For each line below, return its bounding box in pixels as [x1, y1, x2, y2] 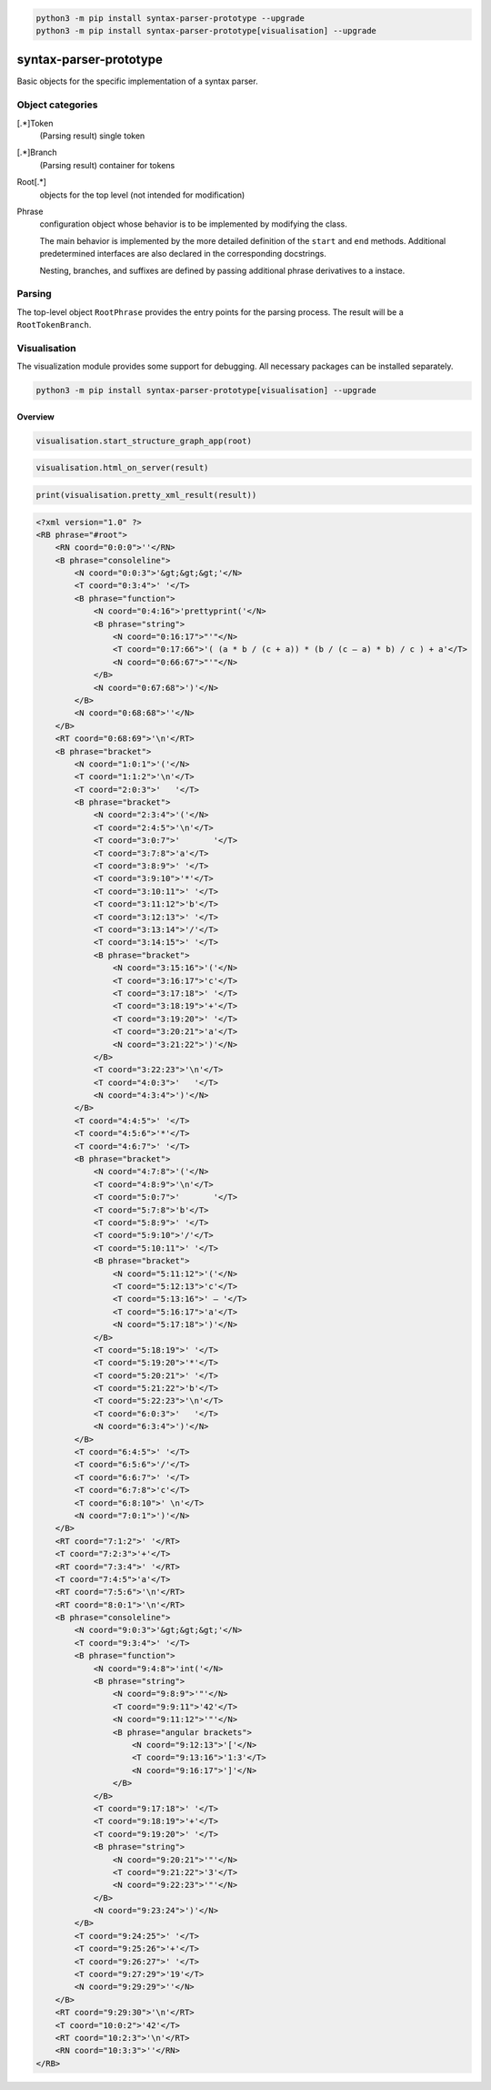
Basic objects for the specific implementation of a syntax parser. [16, 76, 258, 86]
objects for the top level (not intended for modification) [39, 189, 245, 200]
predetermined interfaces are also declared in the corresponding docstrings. [39, 249, 326, 259]
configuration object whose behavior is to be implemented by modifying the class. [39, 218, 347, 229]
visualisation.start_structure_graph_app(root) [35, 435, 252, 446]
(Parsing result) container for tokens [39, 159, 175, 170]
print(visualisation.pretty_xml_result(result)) [35, 490, 257, 500]
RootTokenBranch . [16, 320, 92, 330]
